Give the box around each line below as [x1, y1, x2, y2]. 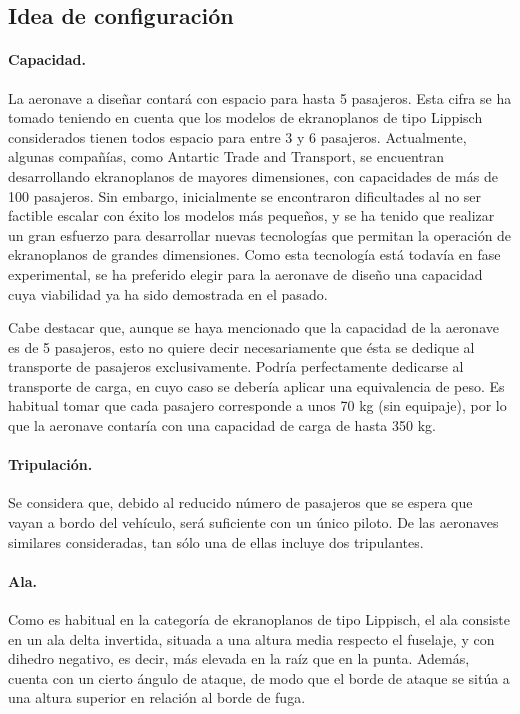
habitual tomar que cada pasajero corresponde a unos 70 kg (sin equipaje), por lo [8, 395, 507, 416]
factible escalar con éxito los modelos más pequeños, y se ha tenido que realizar [8, 205, 495, 226]
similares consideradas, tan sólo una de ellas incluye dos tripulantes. [8, 531, 424, 552]
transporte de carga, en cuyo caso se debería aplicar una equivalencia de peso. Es [8, 375, 505, 396]
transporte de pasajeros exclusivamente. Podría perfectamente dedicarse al [8, 356, 464, 377]
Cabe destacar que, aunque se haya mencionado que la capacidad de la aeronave [8, 317, 499, 338]
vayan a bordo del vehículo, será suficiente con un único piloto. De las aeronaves [8, 512, 499, 533]
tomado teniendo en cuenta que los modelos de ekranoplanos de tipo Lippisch [8, 107, 483, 128]
